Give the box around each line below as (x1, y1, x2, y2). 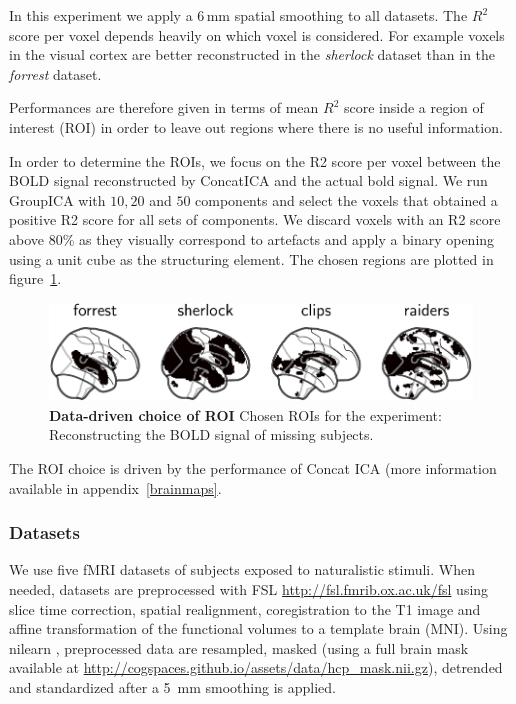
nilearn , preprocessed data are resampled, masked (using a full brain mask (9, 637, 469, 658)
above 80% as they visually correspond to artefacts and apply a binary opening (9, 228, 495, 249)
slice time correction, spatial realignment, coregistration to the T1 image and (9, 598, 481, 619)
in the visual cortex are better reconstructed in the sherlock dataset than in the (9, 44, 496, 65)
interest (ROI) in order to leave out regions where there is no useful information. (9, 116, 503, 137)
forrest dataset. (9, 63, 102, 84)
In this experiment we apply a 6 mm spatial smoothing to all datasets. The (9, 5, 468, 25)
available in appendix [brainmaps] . (9, 477, 222, 498)
